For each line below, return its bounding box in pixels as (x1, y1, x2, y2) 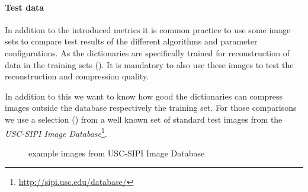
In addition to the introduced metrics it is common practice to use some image (5, 23, 291, 36)
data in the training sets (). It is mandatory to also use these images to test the (5, 58, 294, 71)
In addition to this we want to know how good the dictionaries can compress (5, 89, 283, 102)
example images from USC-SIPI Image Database (28, 146, 205, 159)
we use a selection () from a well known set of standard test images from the (5, 113, 283, 125)
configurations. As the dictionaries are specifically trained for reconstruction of (5, 46, 290, 59)
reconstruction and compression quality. (5, 70, 149, 82)
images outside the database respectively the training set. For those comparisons (5, 101, 297, 114)
